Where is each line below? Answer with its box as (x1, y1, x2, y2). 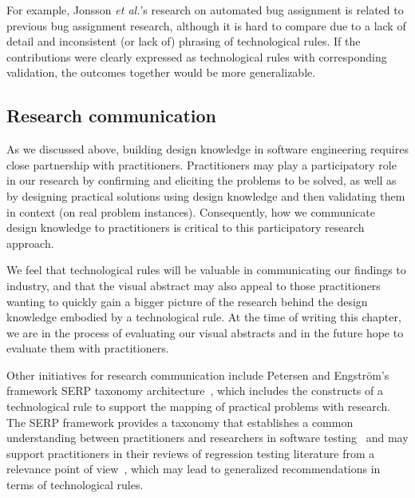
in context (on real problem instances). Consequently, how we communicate (6, 203, 375, 220)
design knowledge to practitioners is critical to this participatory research (6, 219, 365, 236)
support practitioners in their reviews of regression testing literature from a (6, 444, 375, 461)
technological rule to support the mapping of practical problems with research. (6, 398, 391, 415)
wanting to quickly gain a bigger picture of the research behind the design (6, 293, 368, 309)
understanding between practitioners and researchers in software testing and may (6, 429, 409, 446)
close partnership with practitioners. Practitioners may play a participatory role (6, 156, 397, 173)
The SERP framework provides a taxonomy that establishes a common (6, 413, 354, 430)
